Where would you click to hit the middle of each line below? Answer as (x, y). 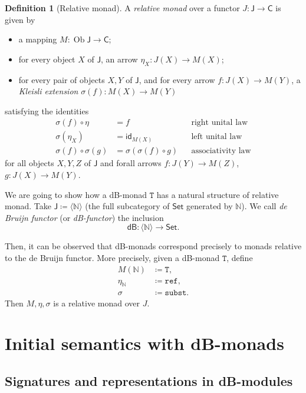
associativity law (221, 151)
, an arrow (119, 59)
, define (240, 258)
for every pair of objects (62, 79)
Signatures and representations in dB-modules (149, 380)
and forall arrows (131, 163)
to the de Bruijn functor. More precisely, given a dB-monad (112, 258)
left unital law (217, 137)
